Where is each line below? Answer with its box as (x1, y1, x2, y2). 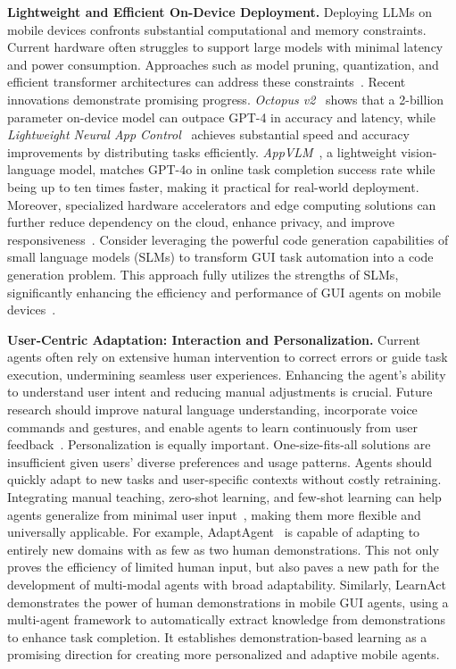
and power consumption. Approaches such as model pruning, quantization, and (7, 54, 439, 73)
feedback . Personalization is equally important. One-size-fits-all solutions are (7, 435, 431, 454)
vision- (401, 142, 437, 161)
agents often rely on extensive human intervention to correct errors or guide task (7, 347, 448, 366)
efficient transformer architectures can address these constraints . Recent (7, 72, 406, 91)
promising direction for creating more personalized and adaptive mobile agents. (7, 645, 440, 664)
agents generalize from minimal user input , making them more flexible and (7, 505, 421, 523)
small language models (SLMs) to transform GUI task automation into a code (7, 247, 434, 266)
